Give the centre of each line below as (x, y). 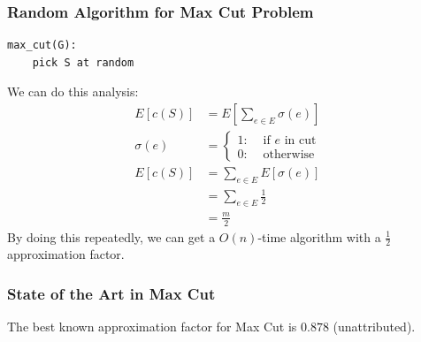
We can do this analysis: (73, 91)
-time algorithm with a (319, 236)
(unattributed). (374, 327)
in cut (300, 140)
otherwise (289, 154)
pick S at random (83, 62)
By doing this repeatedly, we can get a (111, 236)
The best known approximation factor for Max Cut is (152, 327)
